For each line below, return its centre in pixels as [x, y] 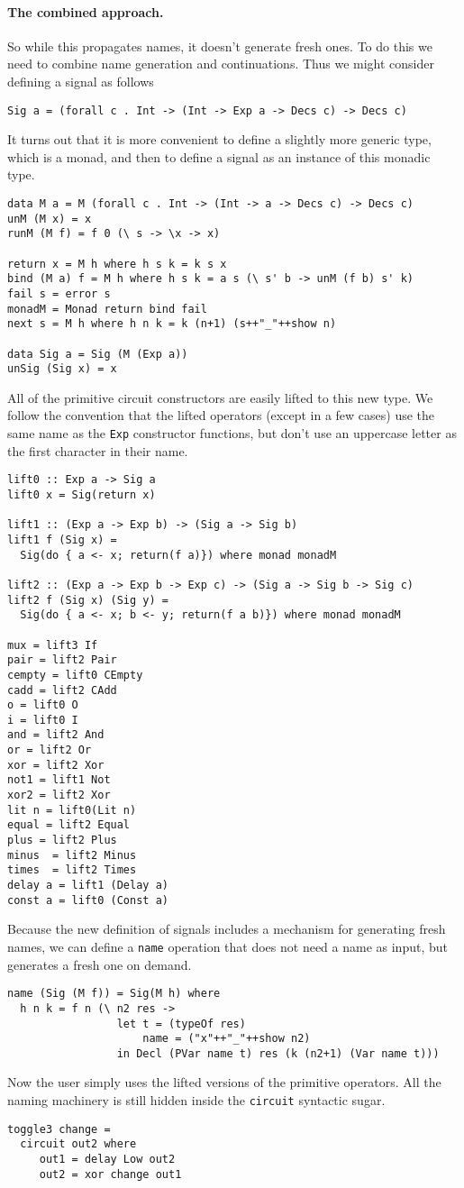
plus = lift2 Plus [62, 841]
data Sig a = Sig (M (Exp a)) [98, 354]
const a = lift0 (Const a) [88, 900]
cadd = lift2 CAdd [62, 690]
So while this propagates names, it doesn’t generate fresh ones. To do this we [220, 46]
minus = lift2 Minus [72, 855]
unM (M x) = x [50, 219]
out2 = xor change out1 [110, 1174]
